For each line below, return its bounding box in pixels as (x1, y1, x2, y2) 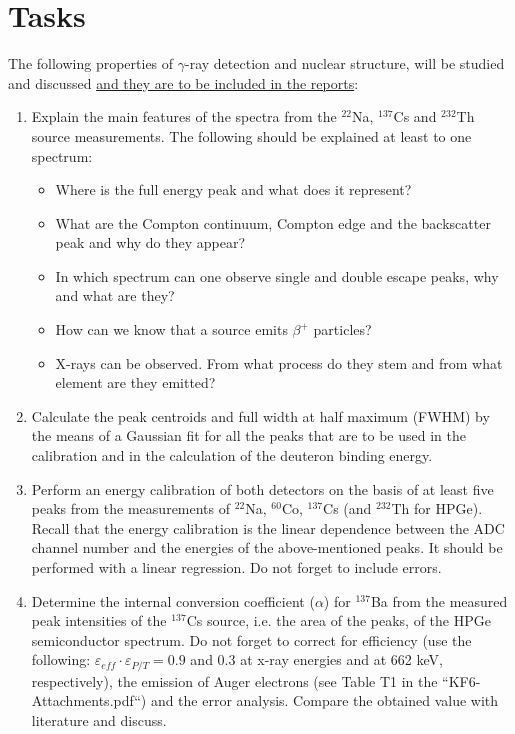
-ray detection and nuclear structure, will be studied (185, 53, 505, 74)
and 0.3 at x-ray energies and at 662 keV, (190, 649, 443, 670)
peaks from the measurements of (31, 498, 231, 519)
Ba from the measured (370, 590, 508, 611)
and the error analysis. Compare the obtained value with (150, 690, 499, 711)
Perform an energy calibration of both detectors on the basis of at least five (31, 478, 494, 499)
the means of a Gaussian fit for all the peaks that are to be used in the (31, 425, 466, 446)
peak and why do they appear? (55, 232, 246, 253)
